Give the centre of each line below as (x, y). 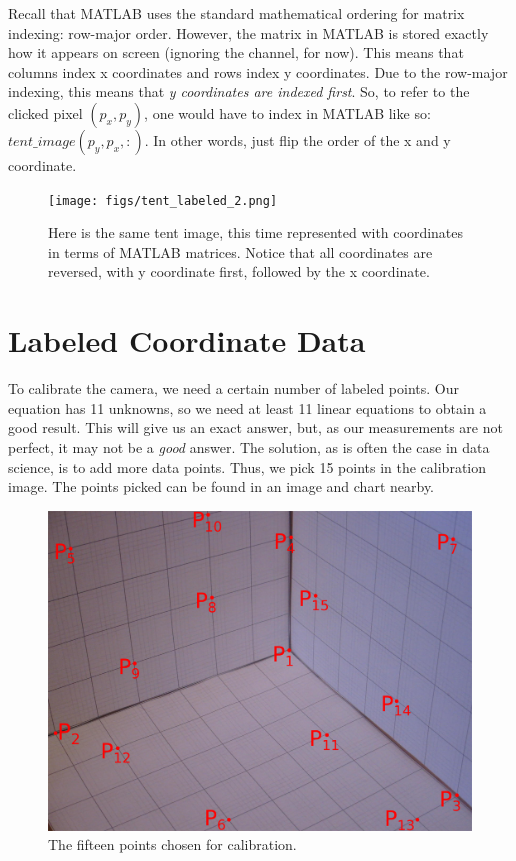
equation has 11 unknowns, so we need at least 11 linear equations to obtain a (247, 407)
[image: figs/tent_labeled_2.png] (163, 200)
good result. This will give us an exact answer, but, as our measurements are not (255, 427)
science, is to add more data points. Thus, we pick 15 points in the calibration (247, 466)
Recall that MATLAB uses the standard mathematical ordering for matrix (236, 13)
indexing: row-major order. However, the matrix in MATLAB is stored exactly (248, 32)
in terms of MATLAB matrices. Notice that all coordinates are (240, 251)
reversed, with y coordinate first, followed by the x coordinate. (239, 271)
